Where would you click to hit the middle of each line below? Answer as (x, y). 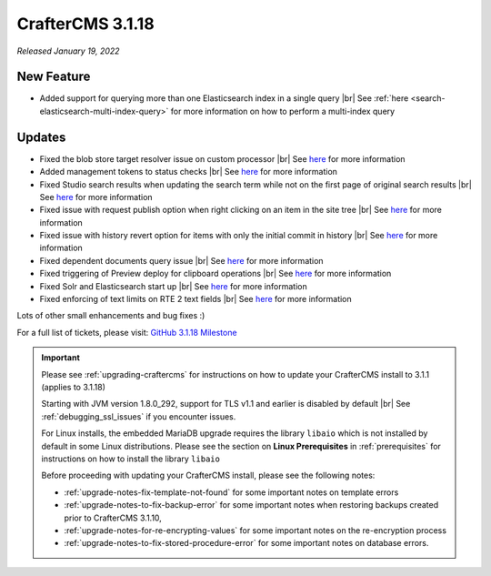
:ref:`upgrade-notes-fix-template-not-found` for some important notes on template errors (231, 492)
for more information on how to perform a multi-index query (283, 111)
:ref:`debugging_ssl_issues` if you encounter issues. (139, 416)
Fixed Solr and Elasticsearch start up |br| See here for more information (174, 286)
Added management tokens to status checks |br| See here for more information (189, 172)
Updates (41, 137)
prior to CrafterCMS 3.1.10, (113, 518)
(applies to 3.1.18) (74, 387)
